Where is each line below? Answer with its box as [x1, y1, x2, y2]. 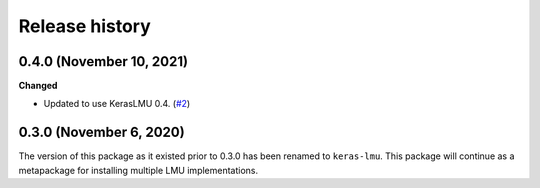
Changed [18, 80, 58, 92]
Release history [18, 15, 152, 37]
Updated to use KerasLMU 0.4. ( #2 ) [43, 98, 191, 110]
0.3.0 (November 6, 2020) [18, 124, 185, 141]
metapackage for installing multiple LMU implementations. [18, 164, 259, 176]
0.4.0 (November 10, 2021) [18, 53, 189, 70]
